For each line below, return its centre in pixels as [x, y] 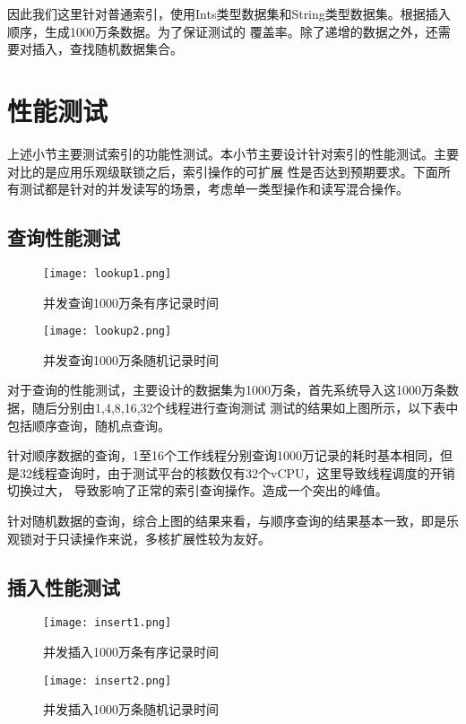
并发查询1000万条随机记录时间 [131, 359]
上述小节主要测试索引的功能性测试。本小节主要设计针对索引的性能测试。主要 [233, 153]
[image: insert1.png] [108, 623]
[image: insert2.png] [108, 680]
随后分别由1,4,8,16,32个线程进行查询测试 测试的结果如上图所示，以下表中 [245, 407]
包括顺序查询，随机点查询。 [89, 425]
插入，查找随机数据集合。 [107, 49]
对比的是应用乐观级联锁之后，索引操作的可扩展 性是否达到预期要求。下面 [223, 171]
